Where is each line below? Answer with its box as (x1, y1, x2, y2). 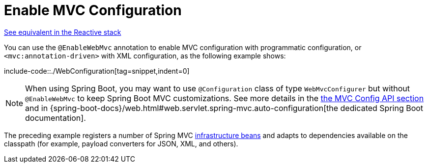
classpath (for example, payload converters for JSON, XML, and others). (4, 139, 238, 148)
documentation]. (25, 112, 86, 123)
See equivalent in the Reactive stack (4, 28, 121, 36)
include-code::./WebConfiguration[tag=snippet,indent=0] (4, 66, 190, 75)
